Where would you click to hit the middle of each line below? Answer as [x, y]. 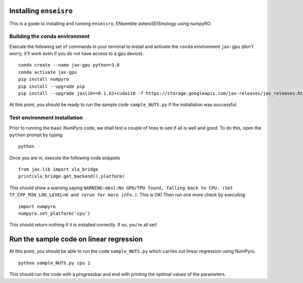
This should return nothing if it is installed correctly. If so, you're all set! [83, 225]
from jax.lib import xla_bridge [58, 169]
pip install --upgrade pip [52, 86]
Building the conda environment [49, 36]
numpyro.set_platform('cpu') [54, 214]
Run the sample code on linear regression [76, 239]
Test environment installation [46, 118]
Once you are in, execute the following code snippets [65, 158]
